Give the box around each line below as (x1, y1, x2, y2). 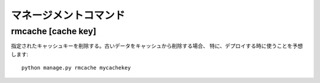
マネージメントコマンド (11, 9, 126, 22)
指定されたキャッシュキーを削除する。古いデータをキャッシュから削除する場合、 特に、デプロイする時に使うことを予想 (11, 42, 303, 49)
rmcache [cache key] (11, 26, 97, 36)
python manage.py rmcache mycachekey (21, 65, 132, 71)
